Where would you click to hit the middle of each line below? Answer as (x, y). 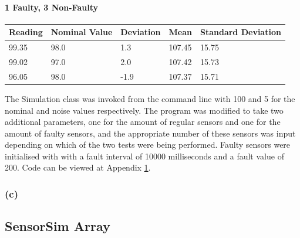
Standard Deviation (240, 32)
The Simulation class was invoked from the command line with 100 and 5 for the (150, 98)
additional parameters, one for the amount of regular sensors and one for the (143, 122)
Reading (26, 32)
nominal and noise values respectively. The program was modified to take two (144, 110)
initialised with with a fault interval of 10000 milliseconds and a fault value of (144, 156)
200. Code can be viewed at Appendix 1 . (78, 167)
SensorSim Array (58, 226)
